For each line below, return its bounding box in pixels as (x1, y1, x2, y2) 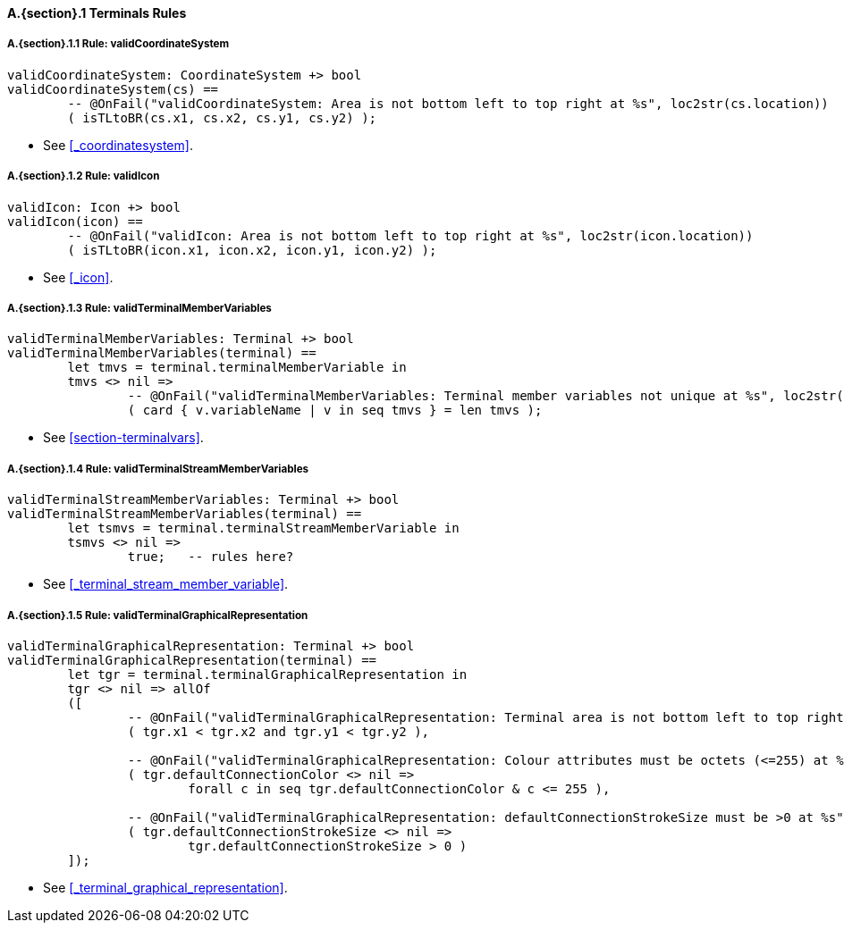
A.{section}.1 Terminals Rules (7, 5, 187, 21)
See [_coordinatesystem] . (43, 137, 193, 153)
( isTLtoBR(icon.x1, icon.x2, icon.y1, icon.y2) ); (67, 242, 437, 257)
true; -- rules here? (127, 549, 294, 565)
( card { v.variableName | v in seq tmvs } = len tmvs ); (127, 403, 543, 418)
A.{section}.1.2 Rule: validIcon (7, 170, 160, 183)
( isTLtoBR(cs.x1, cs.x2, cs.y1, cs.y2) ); (67, 110, 377, 125)
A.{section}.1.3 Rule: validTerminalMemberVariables (7, 301, 272, 314)
